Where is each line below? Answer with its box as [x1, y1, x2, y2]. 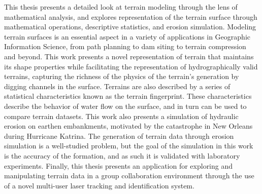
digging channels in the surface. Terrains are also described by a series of [4, 81, 231, 91]
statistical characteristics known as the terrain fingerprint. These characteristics [4, 91, 252, 101]
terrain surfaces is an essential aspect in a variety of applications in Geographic [4, 31, 250, 42]
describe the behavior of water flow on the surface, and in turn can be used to [4, 100, 247, 111]
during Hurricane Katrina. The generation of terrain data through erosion [4, 130, 234, 141]
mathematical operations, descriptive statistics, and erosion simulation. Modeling [4, 21, 256, 32]
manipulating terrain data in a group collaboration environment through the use [4, 170, 254, 181]
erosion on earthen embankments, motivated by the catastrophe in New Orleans [4, 121, 253, 131]
